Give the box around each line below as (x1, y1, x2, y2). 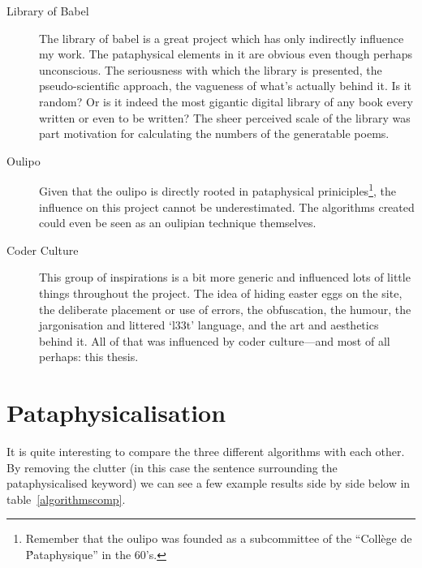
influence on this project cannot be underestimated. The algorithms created (39, 198, 415, 215)
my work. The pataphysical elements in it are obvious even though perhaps (39, 45, 413, 62)
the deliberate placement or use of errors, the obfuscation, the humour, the (39, 300, 411, 317)
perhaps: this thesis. (39, 348, 139, 365)
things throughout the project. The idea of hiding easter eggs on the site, (39, 284, 403, 301)
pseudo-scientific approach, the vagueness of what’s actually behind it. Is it (39, 77, 412, 94)
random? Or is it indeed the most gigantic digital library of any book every (39, 93, 413, 110)
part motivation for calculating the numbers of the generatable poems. (39, 125, 390, 142)
